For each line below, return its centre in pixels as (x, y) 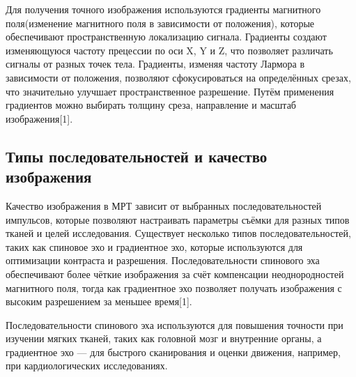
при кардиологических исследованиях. (87, 366)
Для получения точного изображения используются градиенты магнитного (163, 9)
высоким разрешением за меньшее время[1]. (99, 301)
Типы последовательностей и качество (137, 156)
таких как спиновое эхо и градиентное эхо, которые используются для (154, 246)
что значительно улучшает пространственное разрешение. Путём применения (170, 91)
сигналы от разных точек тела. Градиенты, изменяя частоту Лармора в (155, 64)
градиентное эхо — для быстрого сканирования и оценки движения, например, (173, 352)
